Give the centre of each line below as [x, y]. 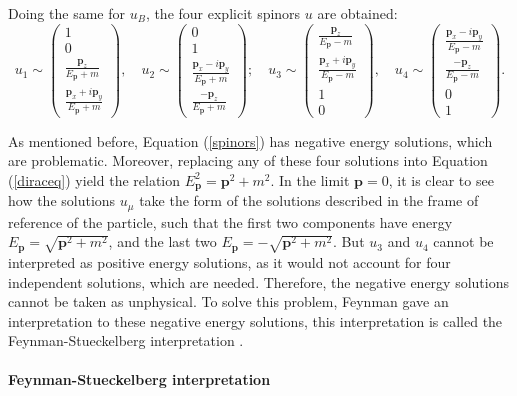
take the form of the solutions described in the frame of [309, 200]
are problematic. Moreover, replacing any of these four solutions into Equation [248, 160]
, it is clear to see [441, 179]
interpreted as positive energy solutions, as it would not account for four [229, 261]
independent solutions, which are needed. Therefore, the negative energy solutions [258, 281]
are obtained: [357, 13]
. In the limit [310, 179]
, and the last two [162, 241]
